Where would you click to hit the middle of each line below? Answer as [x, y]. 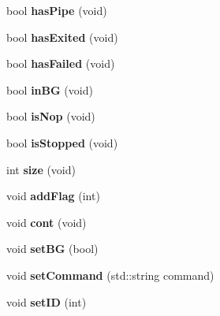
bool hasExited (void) [62, 37]
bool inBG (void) [50, 89]
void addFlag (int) [53, 196]
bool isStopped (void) [62, 142]
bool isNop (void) [51, 116]
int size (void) [41, 169]
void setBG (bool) [52, 249]
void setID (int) [47, 301]
